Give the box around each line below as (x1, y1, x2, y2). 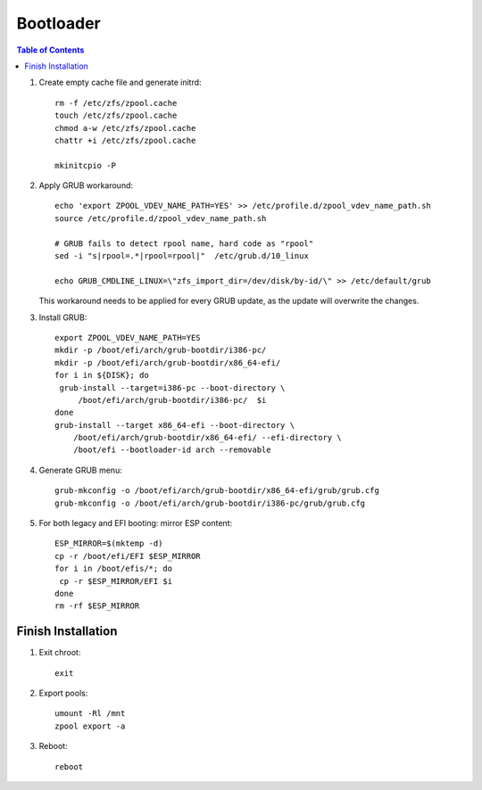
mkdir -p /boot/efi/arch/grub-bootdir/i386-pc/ (54, 345, 267, 356)
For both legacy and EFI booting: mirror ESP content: (38, 518, 233, 529)
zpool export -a (54, 720, 126, 731)
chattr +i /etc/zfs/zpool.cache (54, 135, 196, 145)
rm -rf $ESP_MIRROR (54, 601, 140, 611)
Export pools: (38, 687, 88, 699)
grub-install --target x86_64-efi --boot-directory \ (54, 420, 295, 430)
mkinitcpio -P (54, 160, 116, 170)
